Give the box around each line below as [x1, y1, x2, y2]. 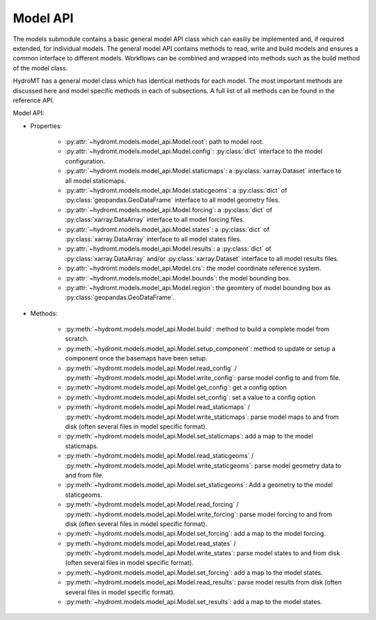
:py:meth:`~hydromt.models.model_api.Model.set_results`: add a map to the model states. [65, 598, 322, 606]
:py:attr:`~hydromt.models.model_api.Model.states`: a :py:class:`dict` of [65, 225, 269, 233]
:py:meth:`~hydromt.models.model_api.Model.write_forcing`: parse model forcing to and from [65, 510, 333, 518]
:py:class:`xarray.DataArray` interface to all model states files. [65, 235, 242, 243]
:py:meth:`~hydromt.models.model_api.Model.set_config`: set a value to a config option [65, 393, 316, 402]
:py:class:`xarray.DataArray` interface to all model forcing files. [65, 216, 245, 224]
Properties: [30, 122, 63, 130]
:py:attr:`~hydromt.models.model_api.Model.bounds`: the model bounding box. [65, 273, 291, 282]
